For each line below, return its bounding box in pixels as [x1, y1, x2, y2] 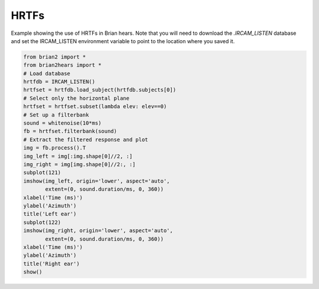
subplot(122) [23, 219, 61, 226]
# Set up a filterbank [23, 111, 89, 118]
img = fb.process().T [23, 145, 86, 151]
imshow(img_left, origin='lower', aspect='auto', [23, 177, 170, 184]
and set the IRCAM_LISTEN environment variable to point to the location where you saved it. [11, 37, 235, 44]
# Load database [23, 70, 71, 77]
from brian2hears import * [23, 62, 102, 69]
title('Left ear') [23, 210, 77, 217]
